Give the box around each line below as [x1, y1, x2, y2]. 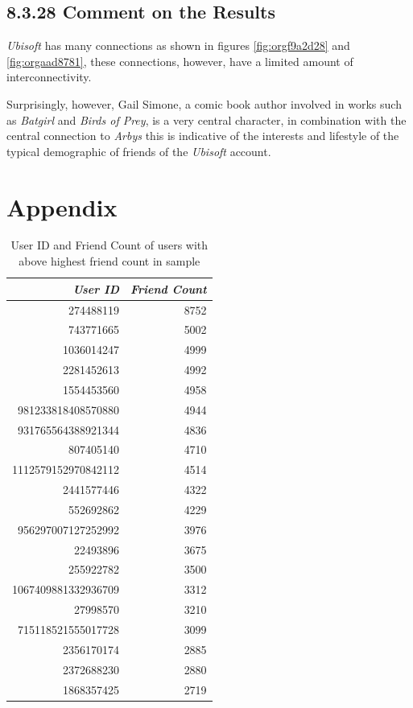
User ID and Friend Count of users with [10, 237, 209, 253]
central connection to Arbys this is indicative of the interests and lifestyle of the [6, 127, 399, 144]
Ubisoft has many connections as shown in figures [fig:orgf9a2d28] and [6, 37, 350, 54]
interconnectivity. [6, 68, 92, 85]
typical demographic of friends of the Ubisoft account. [6, 142, 271, 159]
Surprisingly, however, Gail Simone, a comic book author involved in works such [6, 95, 402, 112]
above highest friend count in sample [19, 253, 200, 270]
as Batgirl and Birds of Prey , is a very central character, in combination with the [6, 111, 407, 128]
